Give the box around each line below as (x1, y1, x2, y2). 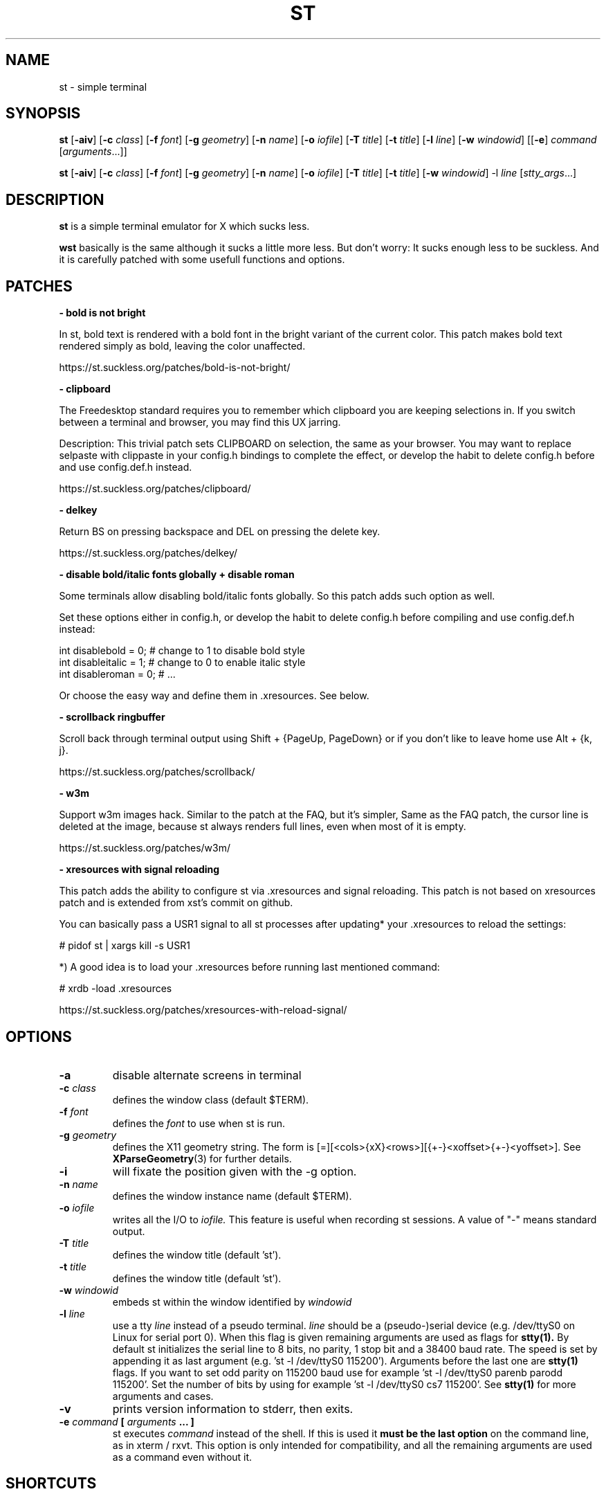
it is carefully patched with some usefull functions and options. (59, 253, 345, 266)
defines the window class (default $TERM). (112, 1093, 309, 1106)
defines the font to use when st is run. (112, 1117, 285, 1129)
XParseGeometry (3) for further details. (112, 1152, 292, 1164)
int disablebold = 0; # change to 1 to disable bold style (59, 645, 305, 657)
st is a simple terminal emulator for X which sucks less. (59, 220, 310, 233)
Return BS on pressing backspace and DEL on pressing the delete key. (59, 525, 380, 538)
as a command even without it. (112, 1450, 252, 1463)
